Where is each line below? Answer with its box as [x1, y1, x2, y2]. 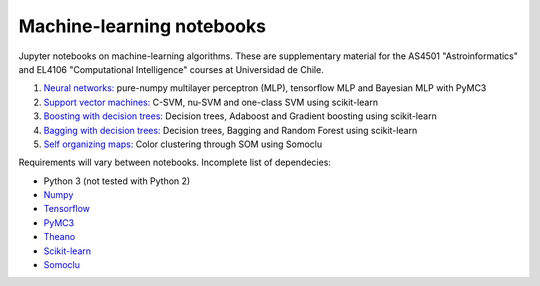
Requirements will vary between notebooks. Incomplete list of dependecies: [18, 156, 332, 169]
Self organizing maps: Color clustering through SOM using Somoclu [43, 138, 323, 150]
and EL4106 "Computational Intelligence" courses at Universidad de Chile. [18, 63, 324, 75]
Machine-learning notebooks [18, 15, 267, 37]
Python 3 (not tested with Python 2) [43, 175, 191, 187]
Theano [43, 231, 76, 243]
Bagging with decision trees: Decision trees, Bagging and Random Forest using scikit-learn [43, 124, 418, 136]
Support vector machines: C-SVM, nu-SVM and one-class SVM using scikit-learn [43, 96, 379, 108]
